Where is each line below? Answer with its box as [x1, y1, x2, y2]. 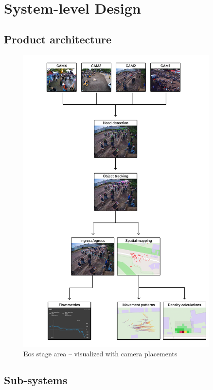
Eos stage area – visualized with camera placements [23, 349, 177, 359]
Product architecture [4, 31, 112, 46]
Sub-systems [4, 372, 68, 388]
